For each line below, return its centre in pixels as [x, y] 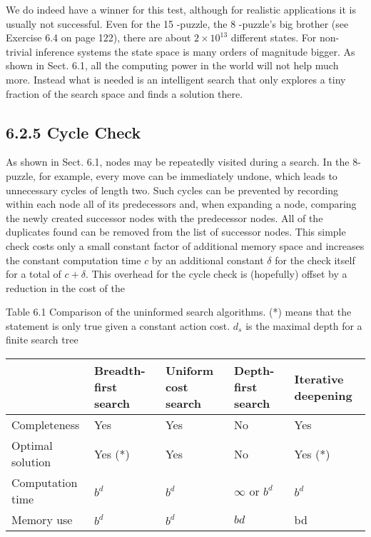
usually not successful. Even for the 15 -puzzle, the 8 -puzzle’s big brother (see [177, 23]
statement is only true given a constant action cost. [118, 325]
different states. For [274, 37]
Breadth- [120, 371]
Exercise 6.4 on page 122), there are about [98, 37]
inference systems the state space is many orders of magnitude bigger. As [195, 51]
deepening [323, 395]
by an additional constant [208, 260]
